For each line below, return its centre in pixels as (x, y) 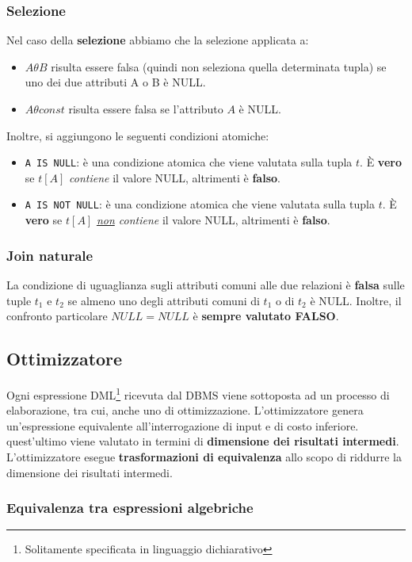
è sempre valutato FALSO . (266, 316)
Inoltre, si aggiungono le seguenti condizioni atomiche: (138, 135)
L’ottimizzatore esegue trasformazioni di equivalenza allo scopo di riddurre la (204, 456)
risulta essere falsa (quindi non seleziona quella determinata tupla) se (219, 66)
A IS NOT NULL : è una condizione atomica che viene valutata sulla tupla (200, 204)
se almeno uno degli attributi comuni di (164, 300)
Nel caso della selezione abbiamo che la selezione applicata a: (158, 40)
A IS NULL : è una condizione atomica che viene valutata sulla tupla (189, 162)
